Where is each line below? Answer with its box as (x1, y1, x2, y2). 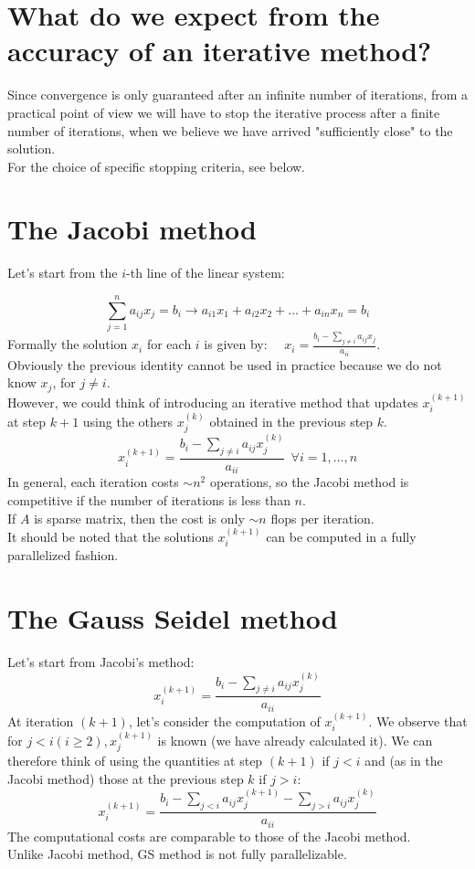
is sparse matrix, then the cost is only (34, 508, 245, 527)
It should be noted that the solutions (7, 527, 214, 546)
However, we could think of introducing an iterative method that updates (7, 392, 418, 411)
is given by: (204, 334, 268, 354)
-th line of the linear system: (126, 263, 285, 282)
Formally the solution (7, 334, 128, 354)
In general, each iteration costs (7, 472, 179, 492)
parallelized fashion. (7, 546, 119, 565)
